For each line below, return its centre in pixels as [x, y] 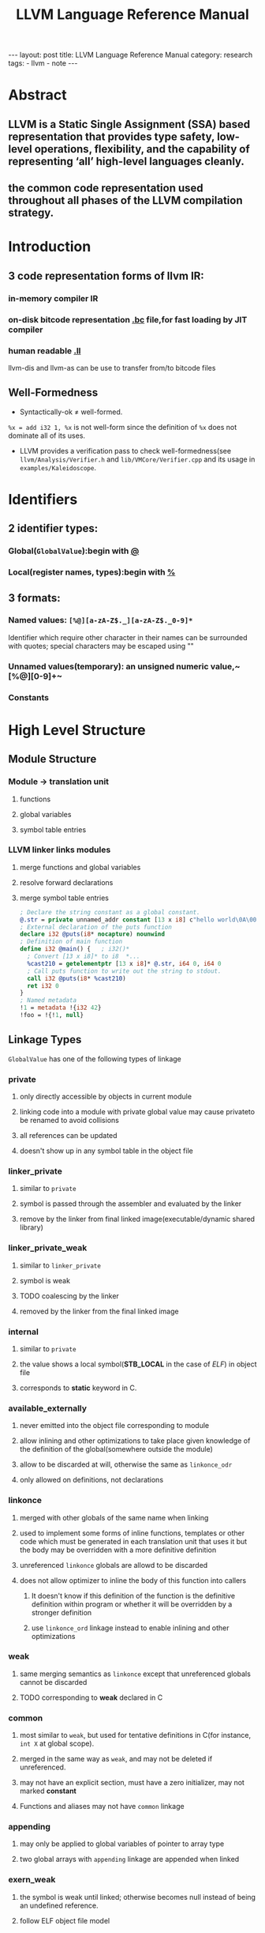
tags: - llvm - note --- [43, 63]
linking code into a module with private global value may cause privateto [137, 1112]
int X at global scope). [57, 1743]
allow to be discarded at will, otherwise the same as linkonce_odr [126, 1464]
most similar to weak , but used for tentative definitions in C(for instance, [135, 1735]
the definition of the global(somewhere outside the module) [116, 1449]
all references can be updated [68, 1136]
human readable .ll [45, 351]
